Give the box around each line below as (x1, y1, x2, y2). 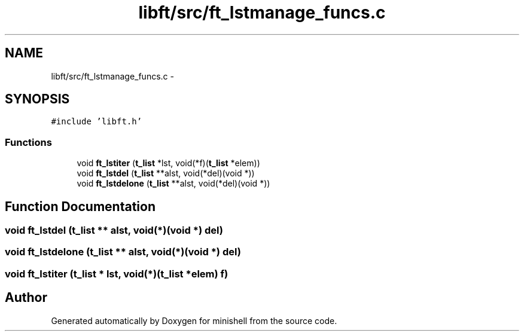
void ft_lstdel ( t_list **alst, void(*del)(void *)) (77, 168, 255, 179)
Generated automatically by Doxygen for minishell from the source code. (51, 315, 337, 326)
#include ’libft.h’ (51, 117, 142, 127)
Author (5, 290, 47, 306)
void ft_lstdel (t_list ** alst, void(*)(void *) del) (5, 224, 223, 237)
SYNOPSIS (5, 91, 70, 107)
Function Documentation (5, 198, 156, 214)
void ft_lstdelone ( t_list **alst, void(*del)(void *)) (77, 178, 270, 189)
